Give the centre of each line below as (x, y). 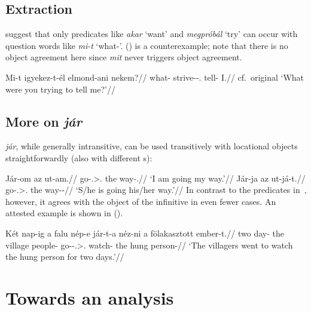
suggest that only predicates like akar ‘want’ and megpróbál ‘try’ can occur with (152, 34)
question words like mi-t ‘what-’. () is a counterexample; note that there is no (147, 45)
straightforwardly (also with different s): (79, 157)
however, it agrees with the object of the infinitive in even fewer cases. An (141, 201)
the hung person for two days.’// (65, 257)
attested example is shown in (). (64, 213)
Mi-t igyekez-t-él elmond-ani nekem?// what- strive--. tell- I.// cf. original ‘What (155, 77)
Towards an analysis (90, 297)
